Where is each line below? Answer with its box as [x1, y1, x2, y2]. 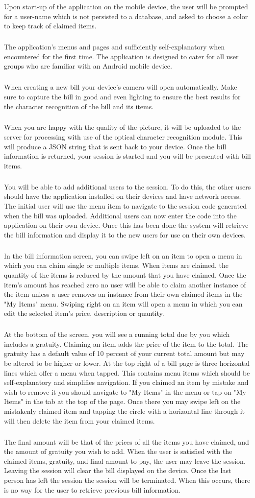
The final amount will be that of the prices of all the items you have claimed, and [4, 436, 249, 447]
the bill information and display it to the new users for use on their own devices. [4, 229, 246, 239]
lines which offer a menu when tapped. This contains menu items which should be [4, 367, 250, 378]
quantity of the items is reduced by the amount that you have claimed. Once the [4, 269, 246, 280]
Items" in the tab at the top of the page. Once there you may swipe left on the [4, 396, 241, 406]
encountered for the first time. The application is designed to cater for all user [4, 51, 239, 61]
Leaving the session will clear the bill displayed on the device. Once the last [4, 465, 231, 475]
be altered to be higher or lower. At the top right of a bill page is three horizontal [4, 358, 250, 368]
